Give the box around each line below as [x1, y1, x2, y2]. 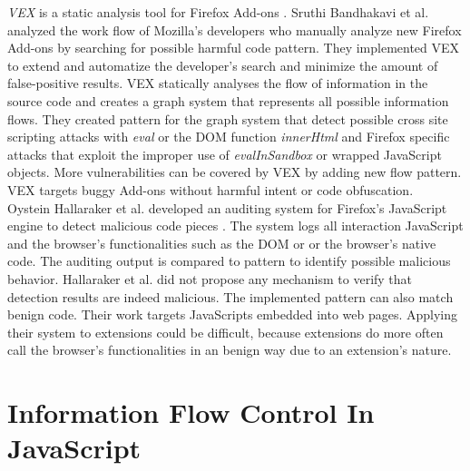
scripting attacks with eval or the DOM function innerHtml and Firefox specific [7, 127, 450, 146]
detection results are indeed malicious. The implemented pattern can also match [7, 287, 454, 306]
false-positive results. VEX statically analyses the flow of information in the [7, 74, 428, 93]
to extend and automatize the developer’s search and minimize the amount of [7, 55, 438, 74]
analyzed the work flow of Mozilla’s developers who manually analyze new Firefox [7, 20, 462, 39]
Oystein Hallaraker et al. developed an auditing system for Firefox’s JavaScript [7, 198, 447, 217]
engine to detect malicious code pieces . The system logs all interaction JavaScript [7, 216, 464, 235]
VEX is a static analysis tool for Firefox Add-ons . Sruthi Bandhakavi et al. [7, 3, 429, 21]
